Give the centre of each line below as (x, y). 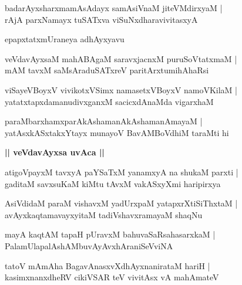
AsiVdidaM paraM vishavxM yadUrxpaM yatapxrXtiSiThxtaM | (121, 203)
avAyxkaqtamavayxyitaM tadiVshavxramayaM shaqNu (104, 214)
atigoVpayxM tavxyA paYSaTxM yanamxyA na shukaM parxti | (122, 172)
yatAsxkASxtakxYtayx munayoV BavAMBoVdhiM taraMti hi (117, 132)
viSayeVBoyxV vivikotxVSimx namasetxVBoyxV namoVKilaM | (121, 89)
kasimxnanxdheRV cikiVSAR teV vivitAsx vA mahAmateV (112, 277)
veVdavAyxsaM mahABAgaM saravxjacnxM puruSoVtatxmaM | (121, 58)
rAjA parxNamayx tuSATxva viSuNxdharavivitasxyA (101, 19)
